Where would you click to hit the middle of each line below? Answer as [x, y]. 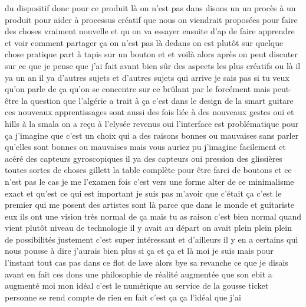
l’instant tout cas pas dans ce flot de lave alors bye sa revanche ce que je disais [147, 262]
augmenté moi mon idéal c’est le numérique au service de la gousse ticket [137, 285]
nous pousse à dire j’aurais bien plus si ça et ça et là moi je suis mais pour [139, 251]
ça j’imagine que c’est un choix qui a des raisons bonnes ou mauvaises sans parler [152, 135]
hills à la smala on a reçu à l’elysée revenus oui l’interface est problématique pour [152, 123]
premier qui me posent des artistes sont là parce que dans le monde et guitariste [150, 205]
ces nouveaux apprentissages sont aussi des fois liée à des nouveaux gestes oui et [149, 112]
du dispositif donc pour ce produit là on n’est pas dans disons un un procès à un [150, 8]
